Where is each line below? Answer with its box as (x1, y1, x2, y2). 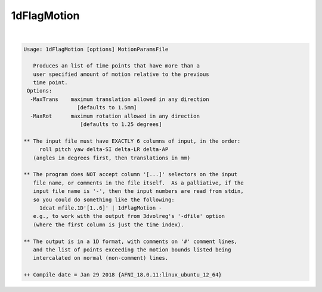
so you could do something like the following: (33, 196, 175, 203)
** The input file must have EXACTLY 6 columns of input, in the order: (23, 137, 241, 145)
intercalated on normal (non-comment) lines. (33, 254, 169, 262)
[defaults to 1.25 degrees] (80, 121, 162, 128)
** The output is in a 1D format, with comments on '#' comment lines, (23, 238, 238, 245)
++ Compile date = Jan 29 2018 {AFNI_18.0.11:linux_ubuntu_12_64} (23, 272, 222, 278)
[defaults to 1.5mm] (76, 104, 137, 111)
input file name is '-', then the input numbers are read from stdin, (33, 188, 244, 195)
